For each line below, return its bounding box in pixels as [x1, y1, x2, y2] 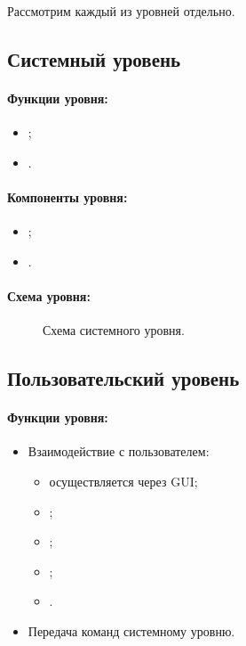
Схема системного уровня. [43, 321, 185, 339]
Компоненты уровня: [7, 187, 128, 206]
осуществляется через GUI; [49, 471, 198, 490]
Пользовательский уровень [7, 364, 240, 392]
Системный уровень [7, 45, 181, 72]
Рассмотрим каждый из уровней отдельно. [7, 2, 235, 20]
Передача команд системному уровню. [28, 621, 235, 640]
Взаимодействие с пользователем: [28, 442, 210, 461]
